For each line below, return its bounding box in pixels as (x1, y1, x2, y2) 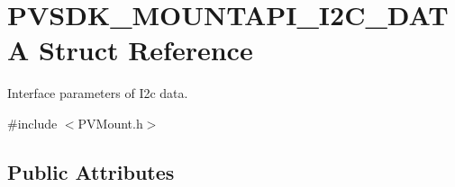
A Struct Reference (7, 31, 253, 68)
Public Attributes (7, 157, 175, 185)
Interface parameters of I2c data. (7, 84, 188, 102)
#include (7, 113, 58, 132)
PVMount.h (77, 113, 143, 132)
